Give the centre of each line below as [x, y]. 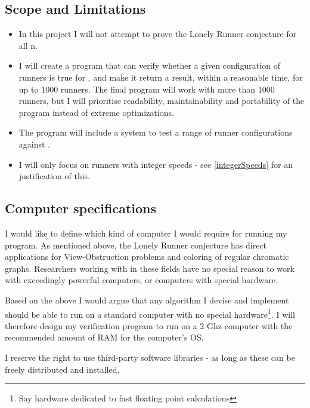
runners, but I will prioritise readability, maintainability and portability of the [162, 101]
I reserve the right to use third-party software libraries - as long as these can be [150, 357]
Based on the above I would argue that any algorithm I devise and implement [147, 300]
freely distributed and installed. [62, 369]
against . [34, 144]
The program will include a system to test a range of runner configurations [156, 132]
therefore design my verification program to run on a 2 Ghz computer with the [149, 325]
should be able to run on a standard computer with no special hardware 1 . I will [150, 313]
